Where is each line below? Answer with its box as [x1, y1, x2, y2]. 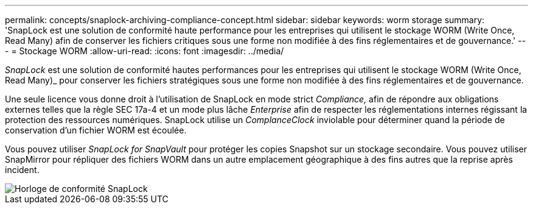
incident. [5, 165, 40, 175]
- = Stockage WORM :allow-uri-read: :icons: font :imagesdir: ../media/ [5, 46, 284, 56]
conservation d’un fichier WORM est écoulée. [5, 125, 187, 135]
